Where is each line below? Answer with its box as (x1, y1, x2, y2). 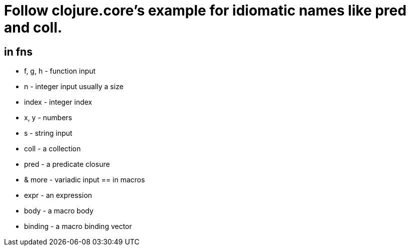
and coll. (4, 19, 63, 36)
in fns (4, 45, 33, 58)
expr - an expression (24, 191, 92, 200)
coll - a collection (24, 144, 81, 153)
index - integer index (24, 98, 92, 107)
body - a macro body (24, 206, 94, 215)
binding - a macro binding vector (24, 222, 132, 231)
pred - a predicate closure (24, 160, 110, 169)
